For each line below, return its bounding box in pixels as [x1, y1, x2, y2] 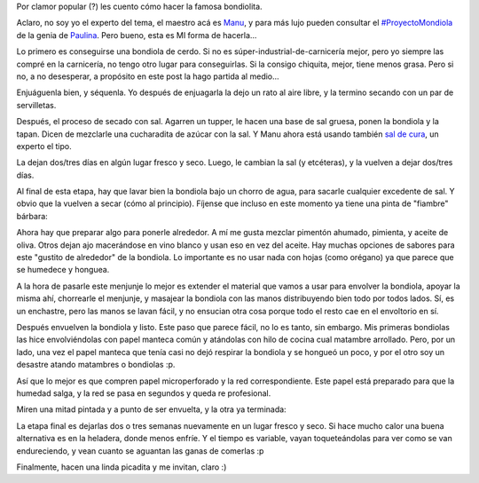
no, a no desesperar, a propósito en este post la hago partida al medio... [16, 71, 279, 82]
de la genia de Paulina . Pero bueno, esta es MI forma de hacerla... [16, 29, 257, 40]
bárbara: [16, 210, 48, 221]
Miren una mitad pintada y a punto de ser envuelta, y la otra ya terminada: [16, 404, 287, 415]
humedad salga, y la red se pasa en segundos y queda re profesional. [16, 387, 271, 399]
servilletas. [16, 99, 57, 110]
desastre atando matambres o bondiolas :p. [16, 360, 176, 370]
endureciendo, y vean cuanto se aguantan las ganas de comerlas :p [16, 445, 264, 456]
